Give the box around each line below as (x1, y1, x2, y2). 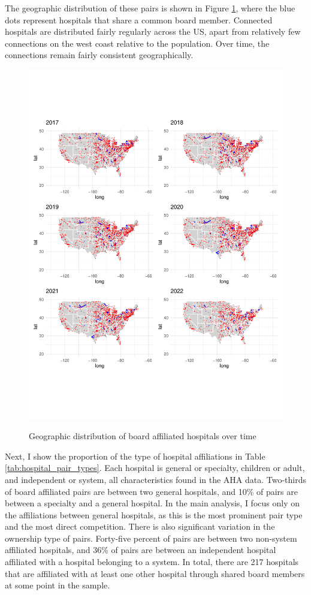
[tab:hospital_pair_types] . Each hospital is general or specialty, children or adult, (5, 461, 305, 474)
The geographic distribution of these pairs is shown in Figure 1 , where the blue (5, 2, 295, 14)
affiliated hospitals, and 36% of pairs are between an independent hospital (5, 543, 276, 556)
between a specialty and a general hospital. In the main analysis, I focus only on (5, 497, 300, 509)
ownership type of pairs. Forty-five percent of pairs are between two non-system (5, 531, 297, 544)
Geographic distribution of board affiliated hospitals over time (29, 430, 256, 442)
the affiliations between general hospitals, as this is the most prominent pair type (5, 508, 303, 521)
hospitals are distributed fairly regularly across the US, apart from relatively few (5, 25, 301, 38)
